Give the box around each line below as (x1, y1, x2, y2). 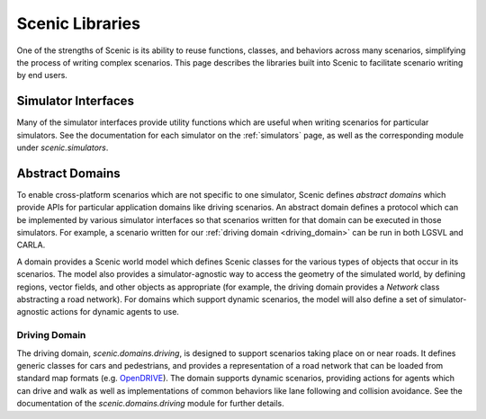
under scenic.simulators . (16, 142, 109, 153)
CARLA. (16, 239, 46, 251)
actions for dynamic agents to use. (50, 307, 180, 317)
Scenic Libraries (16, 13, 141, 33)
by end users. (16, 70, 67, 81)
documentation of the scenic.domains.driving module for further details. (16, 398, 285, 409)
